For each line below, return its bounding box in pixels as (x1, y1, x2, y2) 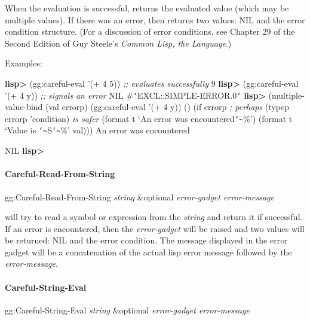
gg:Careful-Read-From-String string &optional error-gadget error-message (5, 190, 274, 203)
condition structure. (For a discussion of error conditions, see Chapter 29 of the (5, 25, 295, 38)
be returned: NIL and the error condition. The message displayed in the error (5, 234, 288, 246)
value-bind (5, 100, 43, 113)
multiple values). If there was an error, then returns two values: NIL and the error (5, 13, 305, 26)
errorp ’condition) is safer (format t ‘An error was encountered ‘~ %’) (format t (5, 112, 293, 124)
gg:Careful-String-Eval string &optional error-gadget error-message (5, 303, 250, 316)
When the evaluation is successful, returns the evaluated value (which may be (5, 2, 289, 14)
